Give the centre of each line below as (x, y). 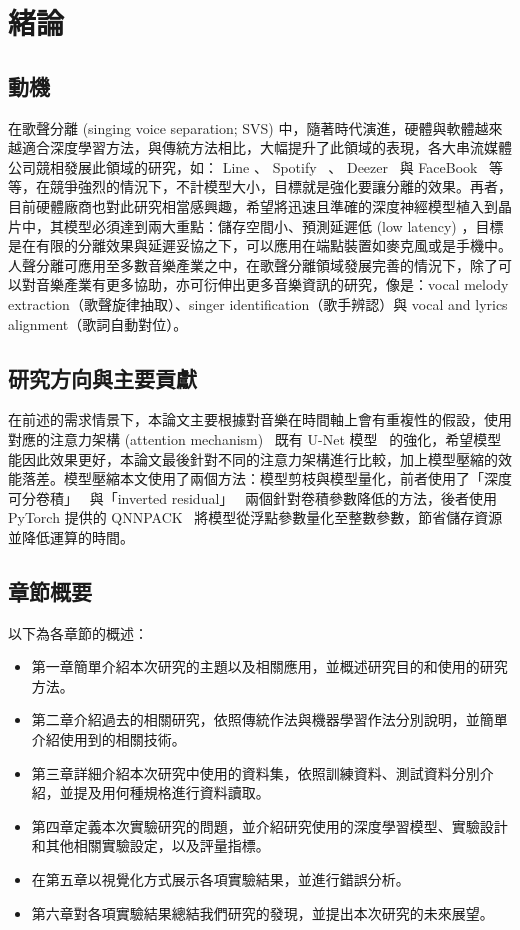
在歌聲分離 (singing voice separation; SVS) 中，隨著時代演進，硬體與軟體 (241, 127)
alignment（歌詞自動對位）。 (98, 323)
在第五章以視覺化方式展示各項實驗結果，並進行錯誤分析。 (220, 879)
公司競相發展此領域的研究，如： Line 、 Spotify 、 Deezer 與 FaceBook (243, 166)
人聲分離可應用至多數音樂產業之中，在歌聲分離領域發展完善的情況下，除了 (253, 264)
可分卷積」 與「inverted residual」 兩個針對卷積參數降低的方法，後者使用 (253, 497)
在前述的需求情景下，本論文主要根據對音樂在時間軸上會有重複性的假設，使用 (260, 419)
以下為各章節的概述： (78, 632)
